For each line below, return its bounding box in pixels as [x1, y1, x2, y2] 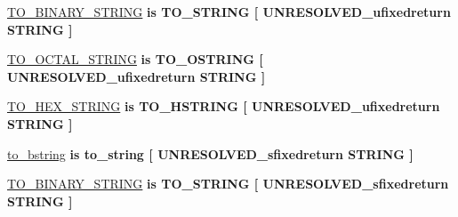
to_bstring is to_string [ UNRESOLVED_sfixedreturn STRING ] [7, 144, 414, 163]
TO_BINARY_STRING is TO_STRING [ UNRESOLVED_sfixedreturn [7, 174, 449, 193]
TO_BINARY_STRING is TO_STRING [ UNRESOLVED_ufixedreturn [7, 3, 451, 20]
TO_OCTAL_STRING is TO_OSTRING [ [7, 50, 263, 68]
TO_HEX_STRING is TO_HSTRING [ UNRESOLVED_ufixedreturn [7, 97, 440, 116]
